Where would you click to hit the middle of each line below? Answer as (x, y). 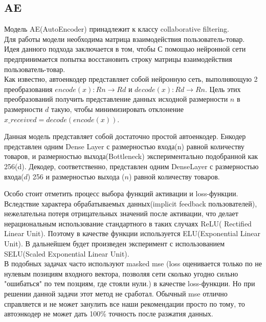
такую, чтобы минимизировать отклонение (117, 109)
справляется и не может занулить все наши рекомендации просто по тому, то (125, 303)
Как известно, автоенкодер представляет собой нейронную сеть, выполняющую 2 (131, 79)
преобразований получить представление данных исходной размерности (116, 99)
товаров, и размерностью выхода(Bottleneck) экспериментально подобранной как (131, 156)
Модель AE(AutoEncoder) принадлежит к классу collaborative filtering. (117, 29)
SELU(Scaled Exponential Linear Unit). (67, 253)
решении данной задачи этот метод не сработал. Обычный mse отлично (116, 294)
